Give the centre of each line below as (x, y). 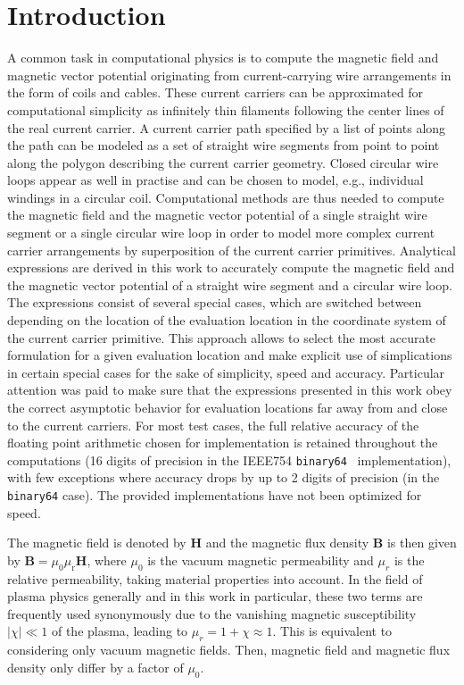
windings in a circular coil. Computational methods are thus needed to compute (226, 197)
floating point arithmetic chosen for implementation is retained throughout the (223, 443)
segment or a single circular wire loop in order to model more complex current (221, 233)
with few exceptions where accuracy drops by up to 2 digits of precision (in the (224, 477)
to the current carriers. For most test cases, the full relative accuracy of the (213, 425)
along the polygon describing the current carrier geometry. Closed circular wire (223, 162)
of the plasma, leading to (120, 631)
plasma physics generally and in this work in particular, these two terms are (215, 596)
